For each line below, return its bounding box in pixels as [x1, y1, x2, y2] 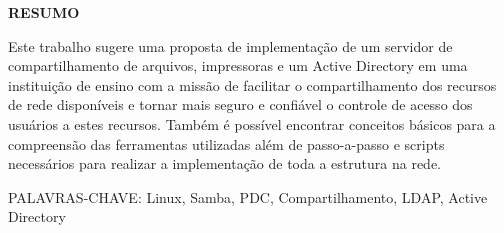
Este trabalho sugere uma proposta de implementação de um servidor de [8, 35, 453, 56]
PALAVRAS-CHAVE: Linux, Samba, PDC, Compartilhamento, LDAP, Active [8, 186, 488, 207]
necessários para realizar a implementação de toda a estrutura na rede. [8, 153, 441, 174]
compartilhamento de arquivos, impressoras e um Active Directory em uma [8, 55, 468, 76]
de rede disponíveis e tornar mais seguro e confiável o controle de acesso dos [8, 94, 473, 115]
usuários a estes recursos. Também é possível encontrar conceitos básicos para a [8, 113, 496, 134]
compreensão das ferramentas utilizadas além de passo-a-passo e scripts [8, 133, 445, 154]
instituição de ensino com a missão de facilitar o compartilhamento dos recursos [8, 74, 497, 95]
